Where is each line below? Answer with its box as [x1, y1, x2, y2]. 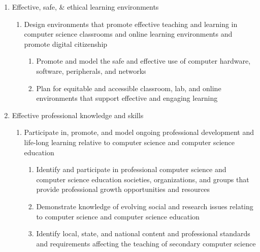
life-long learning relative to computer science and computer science [24, 136, 235, 147]
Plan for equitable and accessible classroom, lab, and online [36, 82, 221, 93]
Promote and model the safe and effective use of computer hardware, [36, 55, 251, 66]
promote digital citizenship [24, 38, 108, 49]
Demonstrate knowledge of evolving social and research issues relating [36, 201, 253, 211]
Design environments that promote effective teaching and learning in [24, 18, 238, 29]
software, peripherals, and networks [36, 65, 146, 76]
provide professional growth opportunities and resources [36, 184, 210, 194]
